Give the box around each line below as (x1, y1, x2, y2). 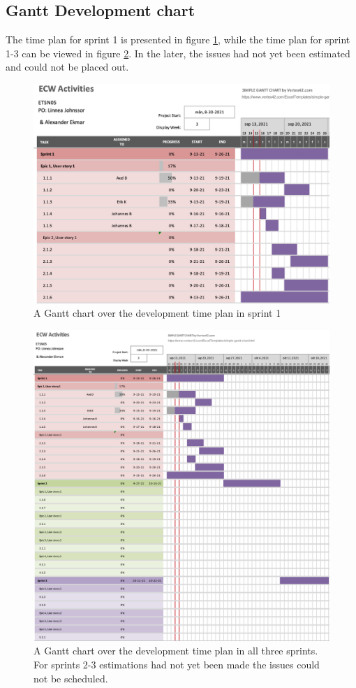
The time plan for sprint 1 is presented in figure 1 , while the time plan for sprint (6, 32, 350, 47)
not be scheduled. (34, 671, 108, 685)
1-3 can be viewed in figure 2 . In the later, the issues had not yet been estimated (6, 45, 350, 60)
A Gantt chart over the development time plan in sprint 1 (34, 306, 281, 320)
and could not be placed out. (6, 59, 129, 74)
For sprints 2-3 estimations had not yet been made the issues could (34, 657, 320, 672)
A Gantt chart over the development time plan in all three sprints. (34, 643, 318, 658)
